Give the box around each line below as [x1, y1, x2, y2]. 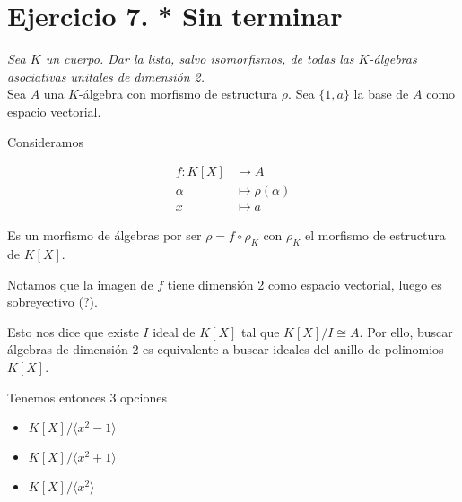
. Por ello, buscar [359, 322, 453, 341]
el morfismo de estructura [305, 226, 446, 245]
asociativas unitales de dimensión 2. [7, 66, 205, 85]
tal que [241, 322, 280, 341]
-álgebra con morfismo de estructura [78, 84, 278, 103]
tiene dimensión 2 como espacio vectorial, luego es [167, 274, 442, 293]
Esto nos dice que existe [7, 322, 139, 341]
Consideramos [7, 132, 83, 151]
